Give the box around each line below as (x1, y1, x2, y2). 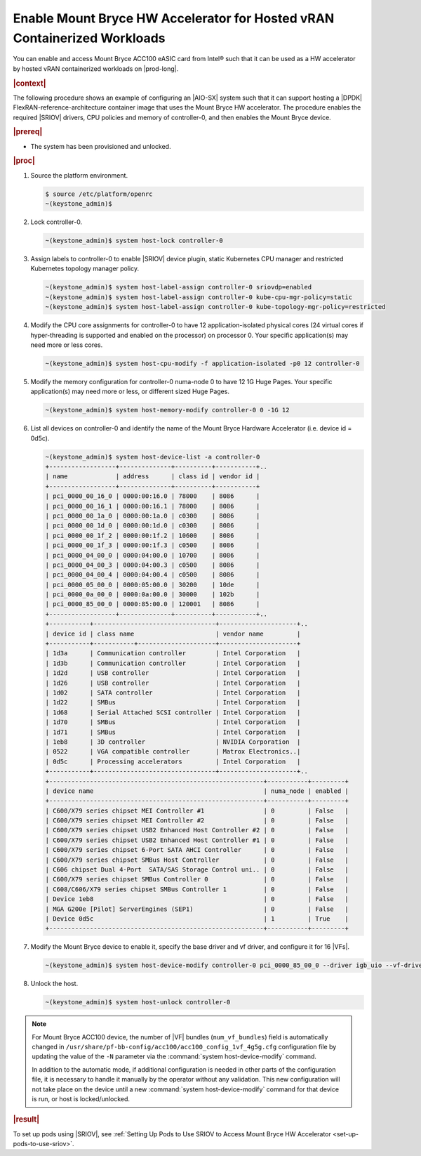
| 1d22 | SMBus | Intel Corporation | (45, 699, 301, 707)
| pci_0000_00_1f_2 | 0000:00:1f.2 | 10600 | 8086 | (45, 531, 260, 539)
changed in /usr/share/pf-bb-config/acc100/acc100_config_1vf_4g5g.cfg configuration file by (32, 1043, 337, 1051)
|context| (13, 78, 46, 88)
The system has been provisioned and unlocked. (30, 142, 171, 150)
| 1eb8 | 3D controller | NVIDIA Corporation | (45, 737, 301, 746)
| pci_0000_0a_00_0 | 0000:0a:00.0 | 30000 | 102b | (45, 591, 260, 598)
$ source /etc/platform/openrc (45, 190, 154, 198)
